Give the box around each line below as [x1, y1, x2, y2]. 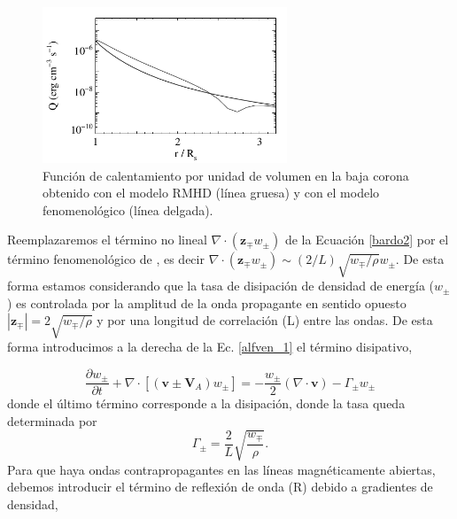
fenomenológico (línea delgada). [43, 200, 213, 219]
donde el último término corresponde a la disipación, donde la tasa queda [7, 394, 406, 413]
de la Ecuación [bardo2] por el [284, 230, 449, 249]
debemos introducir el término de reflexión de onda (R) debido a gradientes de [7, 477, 433, 496]
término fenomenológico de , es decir [7, 250, 205, 268]
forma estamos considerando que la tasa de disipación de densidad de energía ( [7, 276, 435, 295]
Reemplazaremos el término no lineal [7, 230, 207, 249]
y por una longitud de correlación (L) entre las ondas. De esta [97, 311, 433, 329]
